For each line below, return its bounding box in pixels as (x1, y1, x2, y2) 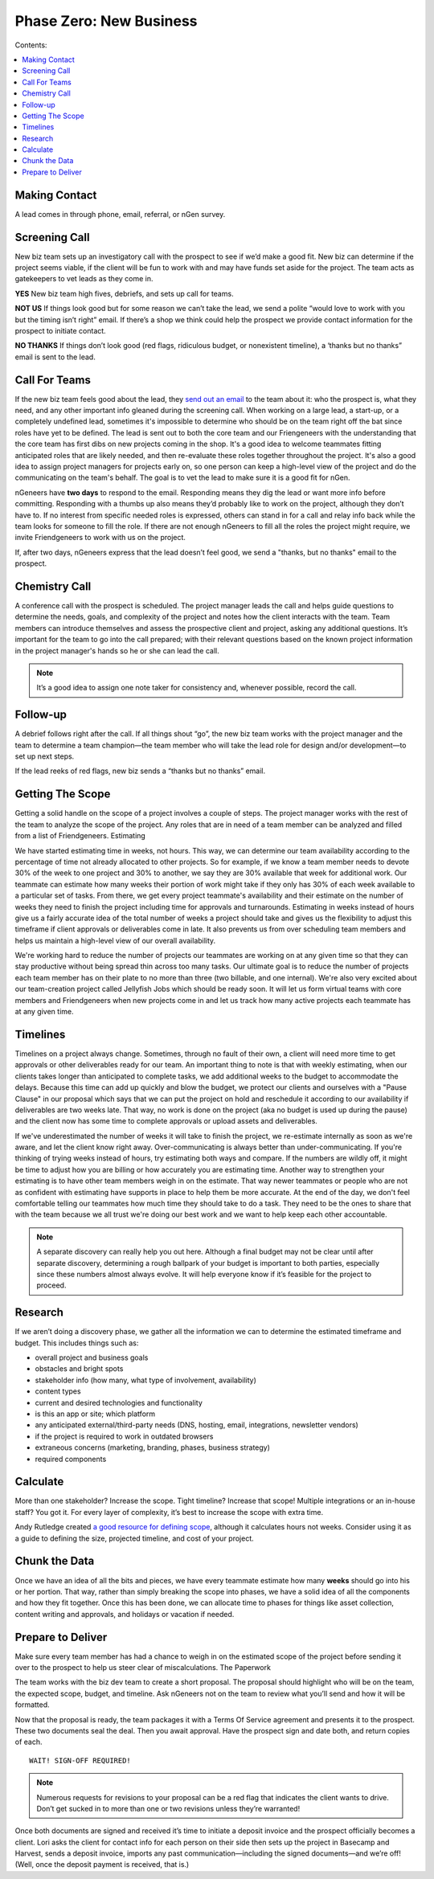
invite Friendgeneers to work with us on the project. (14, 533, 186, 542)
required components (35, 1454, 107, 1463)
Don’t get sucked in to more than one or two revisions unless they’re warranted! (36, 1803, 301, 1813)
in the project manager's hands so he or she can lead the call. (14, 645, 220, 655)
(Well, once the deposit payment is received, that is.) (14, 1860, 190, 1869)
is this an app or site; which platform (35, 1409, 156, 1418)
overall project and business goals (35, 1353, 149, 1362)
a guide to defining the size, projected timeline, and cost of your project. (14, 1533, 255, 1543)
